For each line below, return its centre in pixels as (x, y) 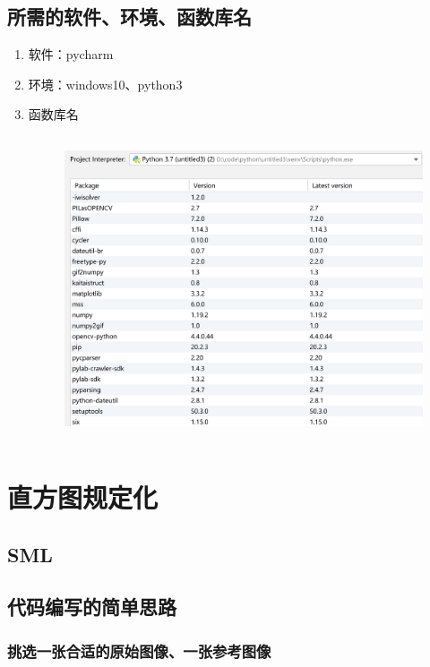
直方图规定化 (83, 496)
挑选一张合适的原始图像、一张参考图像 (139, 650)
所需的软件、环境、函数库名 (129, 17)
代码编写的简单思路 (92, 607)
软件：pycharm (71, 54)
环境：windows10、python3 (105, 84)
